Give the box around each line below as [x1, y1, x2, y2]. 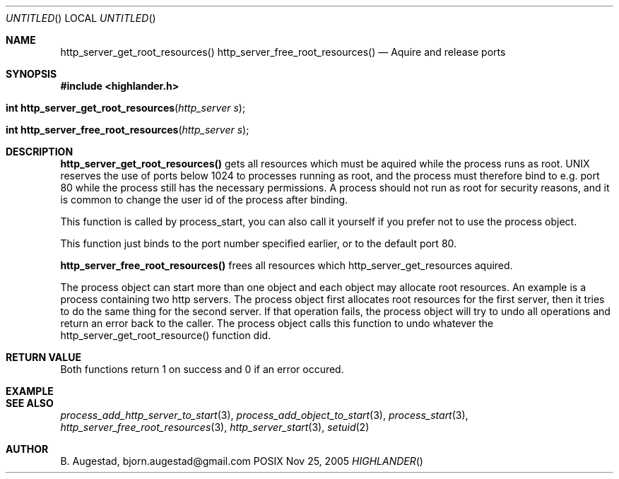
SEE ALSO [6, 397, 54, 409]
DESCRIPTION [6, 146, 73, 158]
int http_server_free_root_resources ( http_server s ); [6, 124, 249, 136]
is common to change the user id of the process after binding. [60, 194, 348, 206]
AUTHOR [6, 443, 49, 455]
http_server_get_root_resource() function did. [60, 329, 271, 341]
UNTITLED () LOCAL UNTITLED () [6, 12, 156, 24]
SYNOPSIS [6, 68, 57, 80]
